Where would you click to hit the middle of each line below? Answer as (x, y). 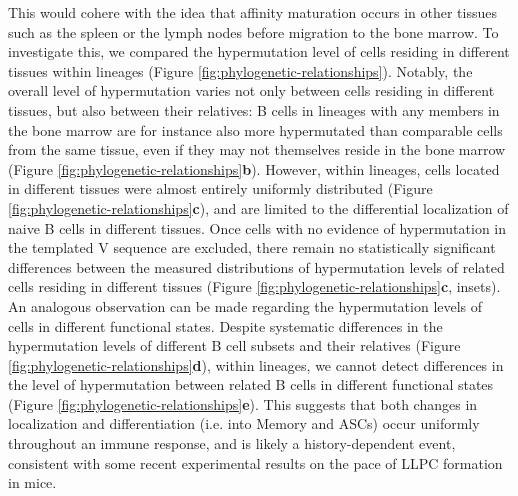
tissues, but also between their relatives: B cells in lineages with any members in (254, 109)
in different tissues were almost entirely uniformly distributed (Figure (220, 188)
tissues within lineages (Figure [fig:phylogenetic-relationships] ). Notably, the (240, 70)
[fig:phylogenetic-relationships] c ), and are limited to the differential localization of (258, 207)
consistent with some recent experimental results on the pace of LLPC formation (255, 462)
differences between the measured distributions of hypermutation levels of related (256, 266)
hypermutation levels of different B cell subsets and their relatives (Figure (234, 345)
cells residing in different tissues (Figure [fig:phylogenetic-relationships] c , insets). (254, 286)
